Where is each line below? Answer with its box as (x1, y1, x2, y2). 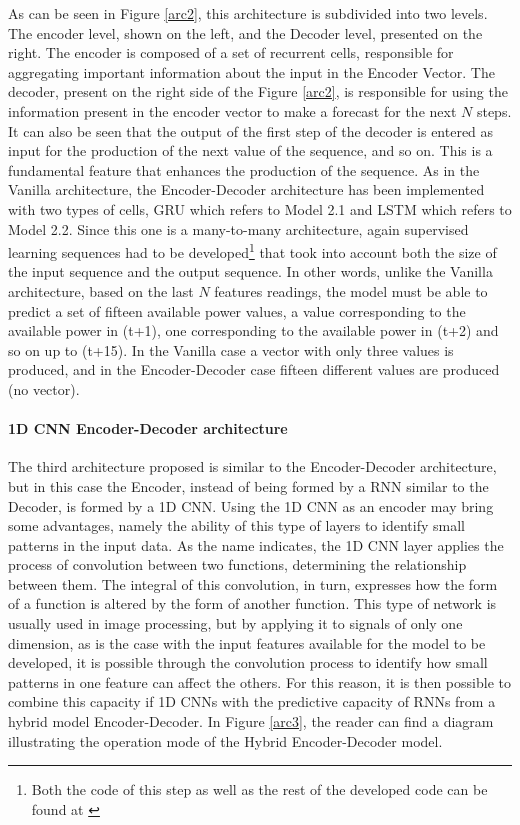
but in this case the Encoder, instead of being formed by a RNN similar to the (8, 475, 489, 496)
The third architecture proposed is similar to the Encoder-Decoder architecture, (8, 456, 497, 477)
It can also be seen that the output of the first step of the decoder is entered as (8, 120, 494, 141)
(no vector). (8, 378, 80, 399)
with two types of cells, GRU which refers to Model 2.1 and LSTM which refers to (8, 198, 512, 219)
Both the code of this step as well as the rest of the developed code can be (31, 779, 488, 800)
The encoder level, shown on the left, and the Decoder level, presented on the (8, 22, 483, 43)
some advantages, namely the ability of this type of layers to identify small (8, 515, 465, 536)
